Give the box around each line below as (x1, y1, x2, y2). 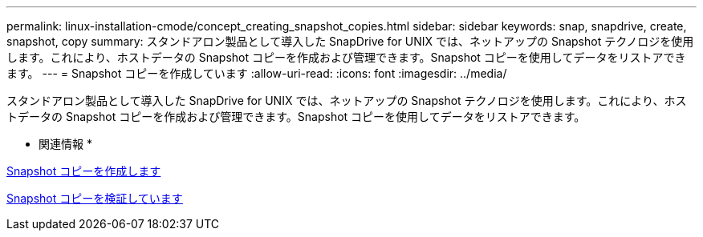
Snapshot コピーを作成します (6, 164, 161, 178)
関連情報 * (39, 137, 92, 151)
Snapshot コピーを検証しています (6, 191, 183, 205)
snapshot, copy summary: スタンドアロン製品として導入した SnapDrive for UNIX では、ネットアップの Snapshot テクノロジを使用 (6, 34, 694, 48)
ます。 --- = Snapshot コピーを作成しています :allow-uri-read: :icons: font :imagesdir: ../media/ (6, 66, 507, 80)
